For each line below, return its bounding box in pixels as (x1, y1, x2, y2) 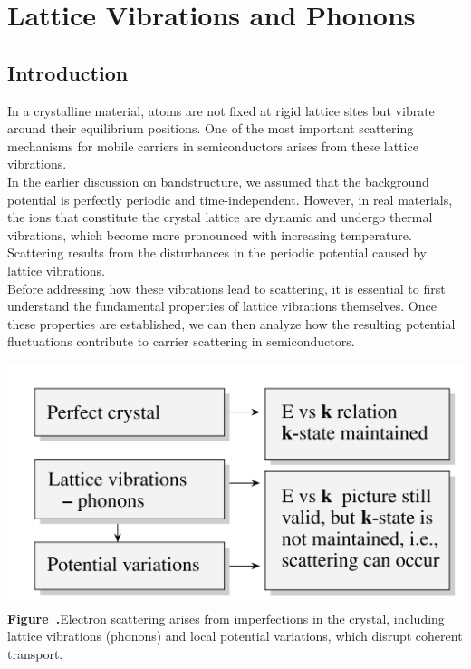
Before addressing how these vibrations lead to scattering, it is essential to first (7, 278, 446, 297)
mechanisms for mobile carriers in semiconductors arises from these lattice (7, 136, 418, 155)
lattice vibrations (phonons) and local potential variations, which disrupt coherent (7, 626, 463, 645)
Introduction (7, 58, 129, 86)
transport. (7, 644, 63, 663)
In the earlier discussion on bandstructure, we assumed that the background (7, 171, 429, 190)
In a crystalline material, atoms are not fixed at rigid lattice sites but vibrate (7, 101, 435, 120)
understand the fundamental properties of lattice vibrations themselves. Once (7, 296, 437, 315)
